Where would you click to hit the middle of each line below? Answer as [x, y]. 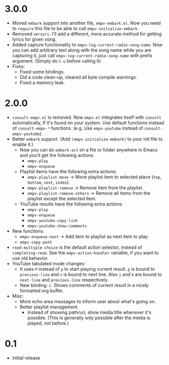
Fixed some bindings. [42, 71]
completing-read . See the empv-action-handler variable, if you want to [85, 252]
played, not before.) [48, 323]
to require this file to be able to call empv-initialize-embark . [75, 28]
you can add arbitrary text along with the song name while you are [82, 50]
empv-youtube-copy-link [52, 220]
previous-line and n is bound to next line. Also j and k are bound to [91, 274]
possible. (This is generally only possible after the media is [89, 318]
